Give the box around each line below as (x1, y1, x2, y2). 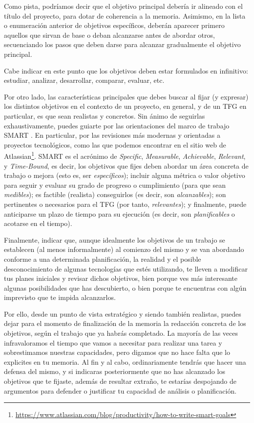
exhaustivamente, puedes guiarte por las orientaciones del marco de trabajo (4, 120, 230, 130)
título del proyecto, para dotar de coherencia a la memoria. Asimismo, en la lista (4, 10, 246, 21)
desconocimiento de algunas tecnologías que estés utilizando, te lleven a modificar (4, 263, 248, 274)
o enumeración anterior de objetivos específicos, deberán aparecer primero (4, 20, 225, 30)
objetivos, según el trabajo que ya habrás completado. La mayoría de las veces (4, 328, 238, 338)
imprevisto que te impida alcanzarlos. (4, 292, 116, 302)
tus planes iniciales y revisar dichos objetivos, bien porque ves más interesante (4, 273, 237, 283)
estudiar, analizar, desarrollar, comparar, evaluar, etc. (4, 75, 165, 85)
